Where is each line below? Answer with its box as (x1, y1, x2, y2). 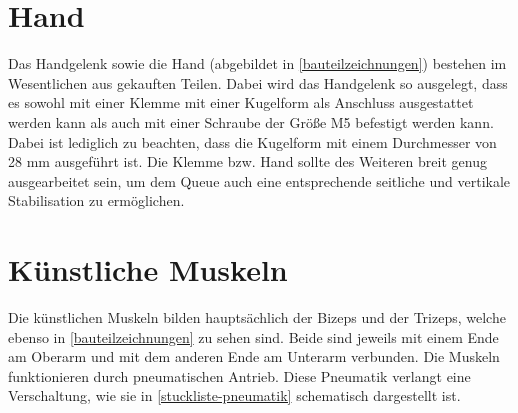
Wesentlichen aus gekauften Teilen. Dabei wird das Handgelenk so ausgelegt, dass (8, 72, 508, 93)
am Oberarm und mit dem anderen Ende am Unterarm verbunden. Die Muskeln (8, 346, 500, 367)
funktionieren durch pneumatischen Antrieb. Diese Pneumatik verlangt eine (8, 365, 471, 386)
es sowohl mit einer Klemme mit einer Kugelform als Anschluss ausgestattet (8, 92, 474, 113)
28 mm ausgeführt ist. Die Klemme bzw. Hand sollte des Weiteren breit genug (8, 151, 487, 172)
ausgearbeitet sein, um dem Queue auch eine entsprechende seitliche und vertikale (8, 170, 511, 191)
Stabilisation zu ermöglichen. (8, 190, 185, 211)
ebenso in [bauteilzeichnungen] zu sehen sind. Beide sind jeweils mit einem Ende (8, 326, 499, 347)
